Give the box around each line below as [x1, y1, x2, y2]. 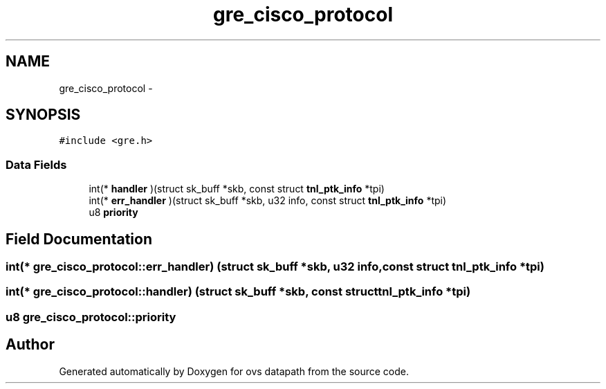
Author [6, 336, 55, 354]
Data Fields [6, 157, 67, 172]
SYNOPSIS [6, 106, 81, 124]
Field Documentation [6, 230, 152, 248]
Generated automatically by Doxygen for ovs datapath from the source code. [59, 365, 410, 377]
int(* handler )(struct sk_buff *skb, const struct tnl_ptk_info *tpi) [89, 183, 385, 195]
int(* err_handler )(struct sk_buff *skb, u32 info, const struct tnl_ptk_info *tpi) [89, 194, 447, 207]
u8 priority [89, 206, 138, 219]
